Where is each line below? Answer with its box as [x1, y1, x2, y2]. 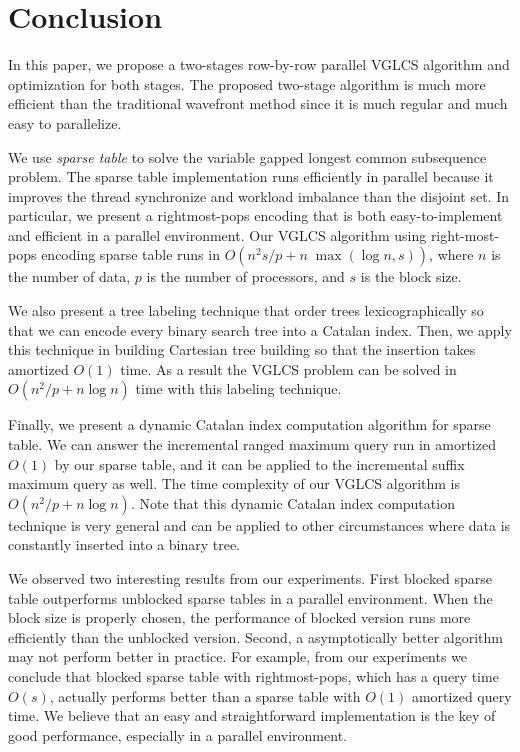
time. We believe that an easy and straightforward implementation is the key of [8, 705, 496, 726]
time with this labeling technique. [135, 378, 342, 399]
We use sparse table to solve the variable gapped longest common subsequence [8, 146, 487, 167]
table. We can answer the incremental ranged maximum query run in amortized [8, 434, 496, 455]
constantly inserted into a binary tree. [8, 534, 241, 555]
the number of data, [8, 266, 131, 287]
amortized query [411, 685, 512, 706]
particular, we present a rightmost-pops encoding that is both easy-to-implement [8, 205, 503, 226]
